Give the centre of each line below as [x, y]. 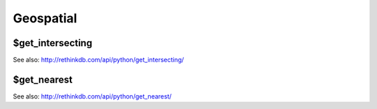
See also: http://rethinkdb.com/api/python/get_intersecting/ [98, 60]
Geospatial [45, 18]
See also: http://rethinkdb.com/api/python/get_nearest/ [93, 96]
